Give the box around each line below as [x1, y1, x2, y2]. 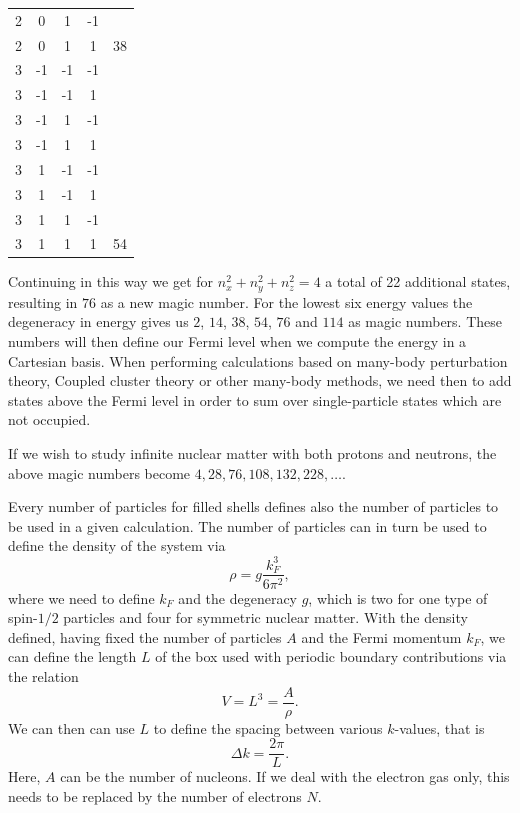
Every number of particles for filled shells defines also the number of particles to [8, 496, 499, 517]
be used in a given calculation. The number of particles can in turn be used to [8, 515, 487, 536]
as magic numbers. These [348, 311, 502, 332]
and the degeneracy [178, 587, 297, 608]
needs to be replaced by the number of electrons [8, 785, 302, 806]
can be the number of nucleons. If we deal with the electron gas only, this [60, 766, 510, 787]
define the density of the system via [8, 535, 226, 556]
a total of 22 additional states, [325, 271, 511, 292]
